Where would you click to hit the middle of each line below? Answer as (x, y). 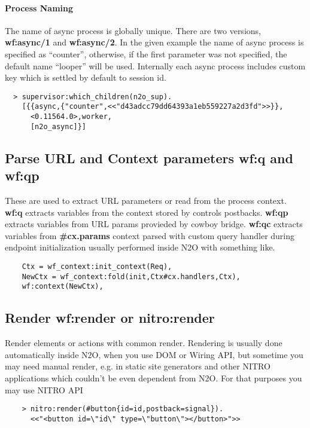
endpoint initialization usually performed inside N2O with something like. (140, 247)
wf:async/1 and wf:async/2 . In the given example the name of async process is (154, 42)
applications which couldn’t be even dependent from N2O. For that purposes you (154, 377)
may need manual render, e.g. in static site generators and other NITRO (138, 366)
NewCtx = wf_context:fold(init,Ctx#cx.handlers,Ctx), (131, 276)
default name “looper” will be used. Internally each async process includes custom (155, 65)
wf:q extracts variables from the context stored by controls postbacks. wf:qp (147, 212)
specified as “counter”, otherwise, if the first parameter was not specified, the (146, 53)
